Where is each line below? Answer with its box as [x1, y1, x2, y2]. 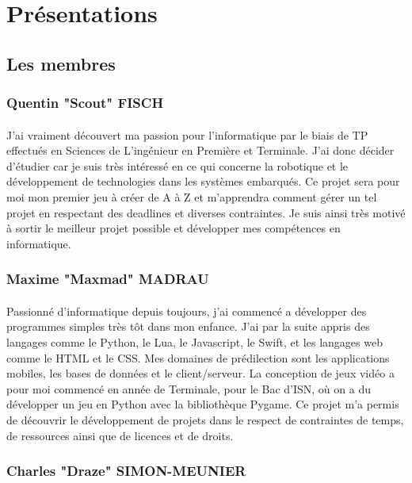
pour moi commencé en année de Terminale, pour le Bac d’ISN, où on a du [6, 380, 371, 397]
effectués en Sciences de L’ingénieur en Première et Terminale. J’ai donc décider [6, 142, 395, 159]
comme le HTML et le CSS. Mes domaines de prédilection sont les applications [6, 349, 390, 366]
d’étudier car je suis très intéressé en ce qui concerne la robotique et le [6, 157, 349, 174]
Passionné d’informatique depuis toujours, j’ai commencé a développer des [6, 302, 367, 319]
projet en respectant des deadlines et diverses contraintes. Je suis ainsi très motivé [6, 204, 406, 220]
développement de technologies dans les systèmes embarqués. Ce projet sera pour [6, 173, 400, 190]
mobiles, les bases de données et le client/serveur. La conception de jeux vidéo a [6, 365, 395, 381]
